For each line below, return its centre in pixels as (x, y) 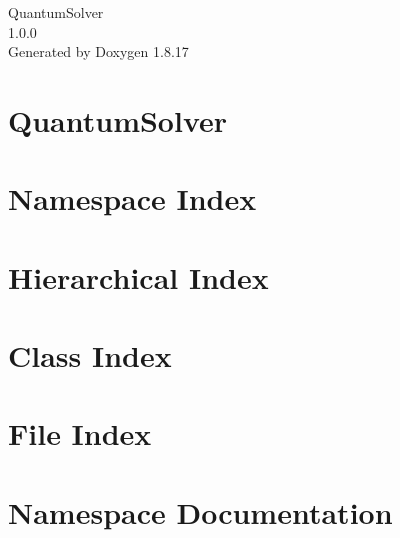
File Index (80, 433)
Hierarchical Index (138, 276)
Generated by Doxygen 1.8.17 (98, 51)
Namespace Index (132, 198)
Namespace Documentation (200, 511)
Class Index (90, 355)
